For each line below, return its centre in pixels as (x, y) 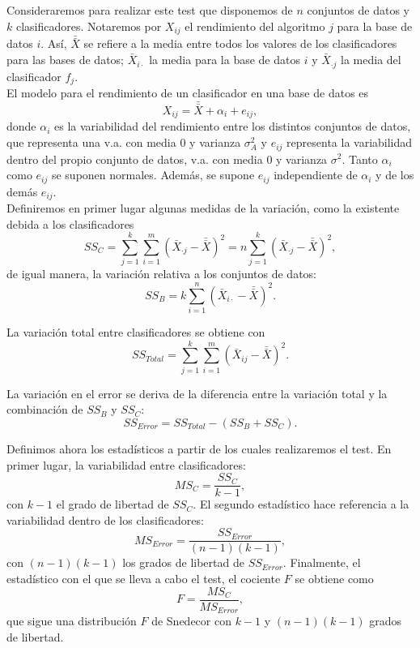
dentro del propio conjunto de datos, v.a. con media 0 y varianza (167, 159)
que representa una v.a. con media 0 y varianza (124, 142)
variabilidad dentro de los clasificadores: (105, 519)
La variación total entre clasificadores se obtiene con (136, 332)
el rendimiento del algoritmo (255, 26)
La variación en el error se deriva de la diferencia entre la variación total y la (197, 393)
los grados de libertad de (183, 562)
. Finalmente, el (322, 562)
